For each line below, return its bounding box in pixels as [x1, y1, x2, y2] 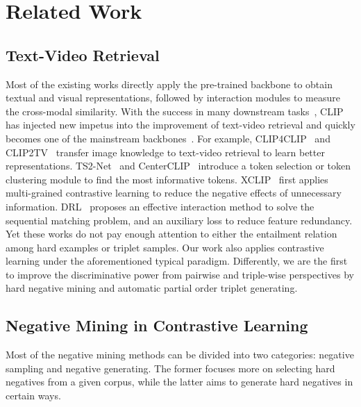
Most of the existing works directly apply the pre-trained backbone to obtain [6, 76, 333, 91]
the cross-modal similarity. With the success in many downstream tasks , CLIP [6, 103, 344, 118]
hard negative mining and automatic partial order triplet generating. [6, 281, 298, 295]
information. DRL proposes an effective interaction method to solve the [6, 199, 314, 213]
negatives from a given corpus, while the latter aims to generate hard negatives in [6, 374, 353, 389]
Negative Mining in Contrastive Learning [6, 315, 308, 336]
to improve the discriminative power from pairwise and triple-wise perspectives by [6, 267, 354, 281]
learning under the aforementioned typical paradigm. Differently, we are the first [6, 254, 348, 268]
